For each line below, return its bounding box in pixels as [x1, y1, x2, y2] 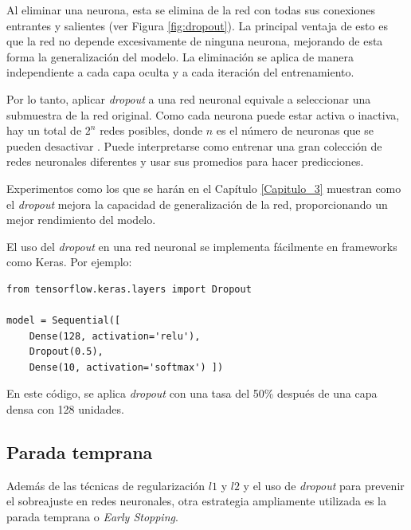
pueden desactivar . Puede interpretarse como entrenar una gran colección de [6, 137, 382, 154]
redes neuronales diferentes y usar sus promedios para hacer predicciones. [6, 153, 364, 170]
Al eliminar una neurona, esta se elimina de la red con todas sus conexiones [6, 2, 375, 18]
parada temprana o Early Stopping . [6, 508, 178, 525]
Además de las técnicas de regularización [6, 477, 205, 493]
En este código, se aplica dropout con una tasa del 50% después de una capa [6, 385, 378, 402]
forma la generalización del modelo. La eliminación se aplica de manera [6, 48, 354, 65]
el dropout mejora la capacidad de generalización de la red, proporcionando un [6, 195, 388, 212]
